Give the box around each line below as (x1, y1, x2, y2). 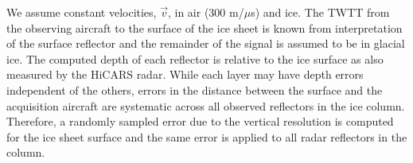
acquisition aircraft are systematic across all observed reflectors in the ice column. (6, 97, 405, 114)
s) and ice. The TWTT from (251, 4, 390, 20)
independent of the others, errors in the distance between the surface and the (6, 81, 383, 98)
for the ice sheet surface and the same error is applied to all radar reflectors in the (6, 128, 407, 145)
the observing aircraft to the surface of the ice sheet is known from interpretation (6, 19, 403, 36)
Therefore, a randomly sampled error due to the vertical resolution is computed (6, 113, 394, 130)
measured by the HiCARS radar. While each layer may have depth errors (6, 66, 364, 83)
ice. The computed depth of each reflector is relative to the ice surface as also (6, 50, 384, 67)
